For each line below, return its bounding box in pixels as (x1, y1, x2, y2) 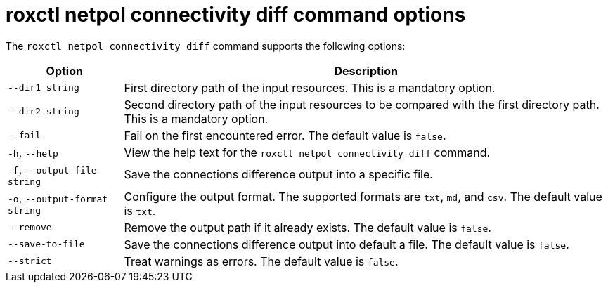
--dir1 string (8, 82, 79, 93)
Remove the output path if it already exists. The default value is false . (124, 220, 491, 235)
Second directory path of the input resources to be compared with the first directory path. (124, 97, 600, 112)
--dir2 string (8, 106, 79, 117)
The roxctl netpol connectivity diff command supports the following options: (6, 39, 406, 52)
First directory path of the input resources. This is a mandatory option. (124, 80, 496, 95)
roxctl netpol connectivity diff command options (6, 3, 466, 27)
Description (334, 63, 398, 78)
